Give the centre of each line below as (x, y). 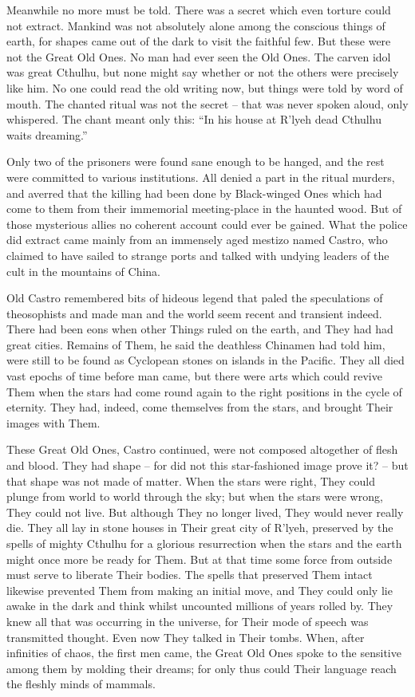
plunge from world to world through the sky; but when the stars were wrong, (195, 496)
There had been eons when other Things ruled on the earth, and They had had (200, 329)
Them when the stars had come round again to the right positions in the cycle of (204, 391)
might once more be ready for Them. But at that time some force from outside (200, 559)
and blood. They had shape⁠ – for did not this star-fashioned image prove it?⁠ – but (207, 465)
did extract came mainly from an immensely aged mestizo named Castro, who (197, 240)
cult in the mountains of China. (83, 271)
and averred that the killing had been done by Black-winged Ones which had (194, 193)
